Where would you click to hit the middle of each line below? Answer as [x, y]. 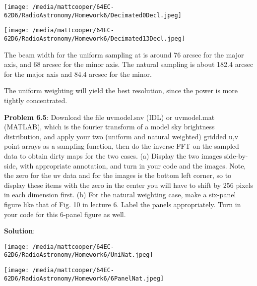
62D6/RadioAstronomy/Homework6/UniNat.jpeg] [79, 255]
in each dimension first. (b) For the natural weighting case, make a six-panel [120, 195]
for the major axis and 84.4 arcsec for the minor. [78, 74]
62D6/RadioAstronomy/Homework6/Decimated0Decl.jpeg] [93, 15]
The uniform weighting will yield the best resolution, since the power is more [121, 90]
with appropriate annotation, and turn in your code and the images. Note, [133, 165]
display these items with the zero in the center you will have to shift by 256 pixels [129, 185]
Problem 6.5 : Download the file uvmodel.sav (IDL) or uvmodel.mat [109, 117]
